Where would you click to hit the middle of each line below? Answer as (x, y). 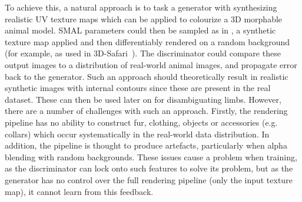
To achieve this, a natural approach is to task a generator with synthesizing (141, 7)
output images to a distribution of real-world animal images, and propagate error (151, 64)
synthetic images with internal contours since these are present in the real (138, 88)
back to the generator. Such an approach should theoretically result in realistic (147, 76)
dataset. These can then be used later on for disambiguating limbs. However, (143, 99)
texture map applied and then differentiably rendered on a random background (147, 41)
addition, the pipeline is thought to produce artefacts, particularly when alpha (146, 145)
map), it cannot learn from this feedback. (79, 191)
